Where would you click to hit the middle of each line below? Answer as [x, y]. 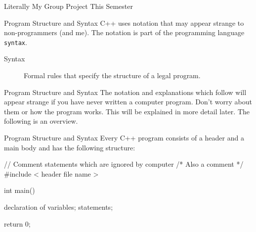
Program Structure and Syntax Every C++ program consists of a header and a [124, 138]
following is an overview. [41, 121]
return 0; [17, 223]
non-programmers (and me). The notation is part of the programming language [124, 32]
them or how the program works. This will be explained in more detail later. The [127, 111]
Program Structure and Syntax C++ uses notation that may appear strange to [124, 23]
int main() [20, 190]
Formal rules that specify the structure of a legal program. [112, 75]
